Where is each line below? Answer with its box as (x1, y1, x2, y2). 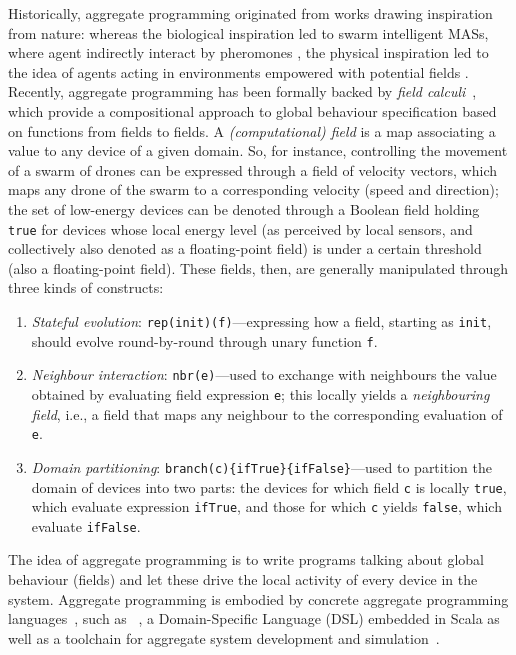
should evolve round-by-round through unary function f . (31, 330, 378, 351)
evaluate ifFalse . (31, 515, 141, 536)
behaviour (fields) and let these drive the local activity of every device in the (8, 569, 478, 590)
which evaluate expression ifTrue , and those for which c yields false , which (31, 496, 502, 517)
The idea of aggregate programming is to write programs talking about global (8, 549, 485, 570)
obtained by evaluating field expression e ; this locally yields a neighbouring (31, 383, 490, 404)
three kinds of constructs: (8, 277, 164, 298)
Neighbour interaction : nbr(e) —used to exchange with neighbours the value (31, 364, 497, 385)
